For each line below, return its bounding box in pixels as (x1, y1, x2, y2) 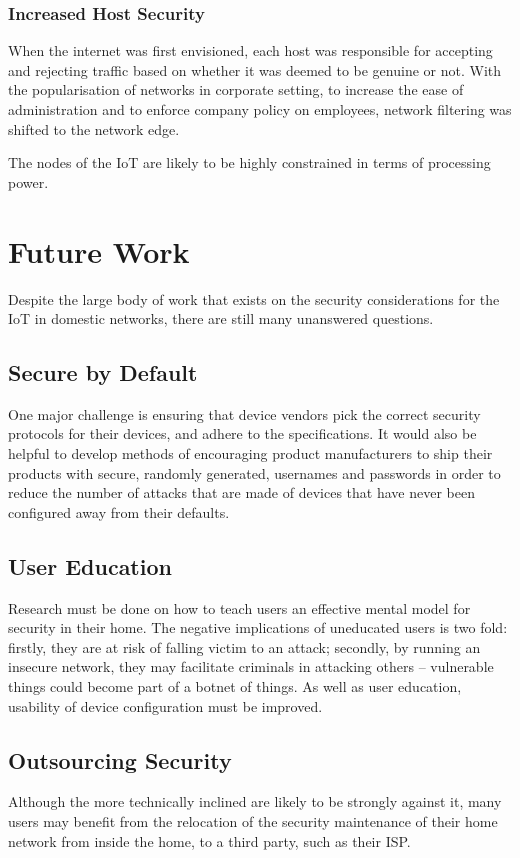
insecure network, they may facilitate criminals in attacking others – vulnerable (8, 656, 494, 677)
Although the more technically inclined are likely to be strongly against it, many (8, 791, 502, 812)
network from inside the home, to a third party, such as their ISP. (8, 830, 411, 851)
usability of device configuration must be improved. (8, 695, 323, 716)
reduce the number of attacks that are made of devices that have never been (8, 482, 475, 503)
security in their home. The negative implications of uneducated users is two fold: (8, 617, 508, 638)
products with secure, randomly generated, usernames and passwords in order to (8, 462, 501, 483)
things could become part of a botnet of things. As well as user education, (8, 676, 462, 697)
